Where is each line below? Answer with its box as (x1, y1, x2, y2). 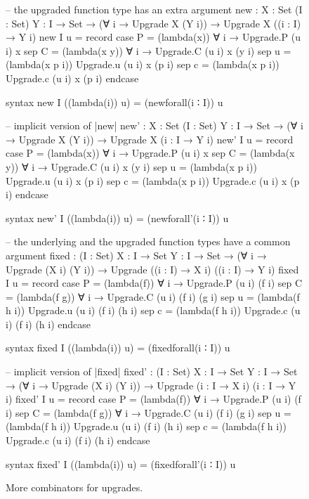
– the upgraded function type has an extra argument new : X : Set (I (6, 2, 303, 16)
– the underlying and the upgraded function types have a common (6, 234, 291, 249)
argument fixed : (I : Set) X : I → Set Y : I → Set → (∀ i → (6, 247, 267, 262)
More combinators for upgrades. (6, 480, 143, 495)
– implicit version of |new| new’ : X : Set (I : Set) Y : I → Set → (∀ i (6, 118, 303, 133)
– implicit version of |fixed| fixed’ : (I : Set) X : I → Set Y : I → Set (6, 364, 298, 379)
